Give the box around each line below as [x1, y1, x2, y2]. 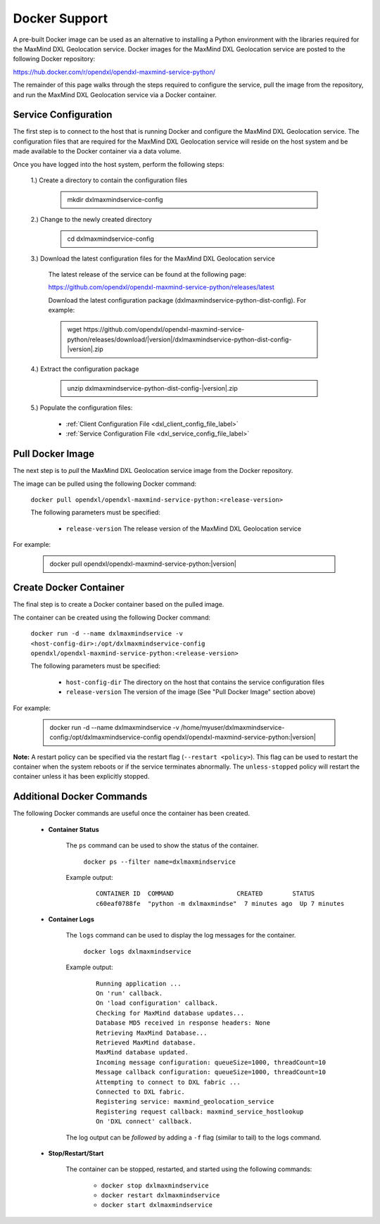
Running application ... [96, 979, 182, 988]
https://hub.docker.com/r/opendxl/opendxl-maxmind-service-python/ [13, 68, 216, 76]
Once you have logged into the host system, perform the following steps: [13, 160, 224, 168]
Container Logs [48, 915, 95, 923]
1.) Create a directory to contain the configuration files [30, 176, 188, 184]
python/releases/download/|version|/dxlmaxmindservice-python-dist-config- [67, 335, 292, 343]
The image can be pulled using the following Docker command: [13, 479, 197, 488]
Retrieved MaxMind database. [96, 1039, 196, 1047]
